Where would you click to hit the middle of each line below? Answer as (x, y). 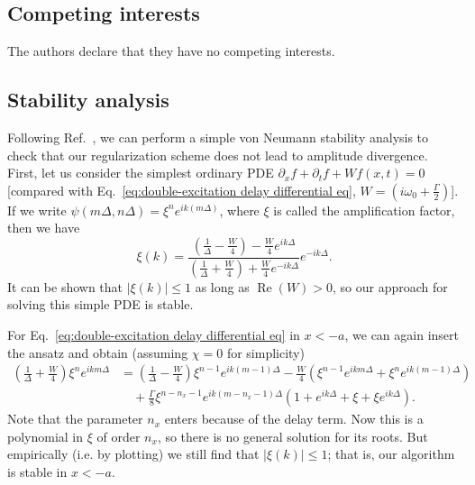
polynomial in (46, 436)
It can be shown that (65, 286)
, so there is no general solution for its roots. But (292, 436)
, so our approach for (390, 286)
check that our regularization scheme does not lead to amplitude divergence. (218, 155)
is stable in (37, 472)
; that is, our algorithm (391, 454)
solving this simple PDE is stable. (100, 304)
